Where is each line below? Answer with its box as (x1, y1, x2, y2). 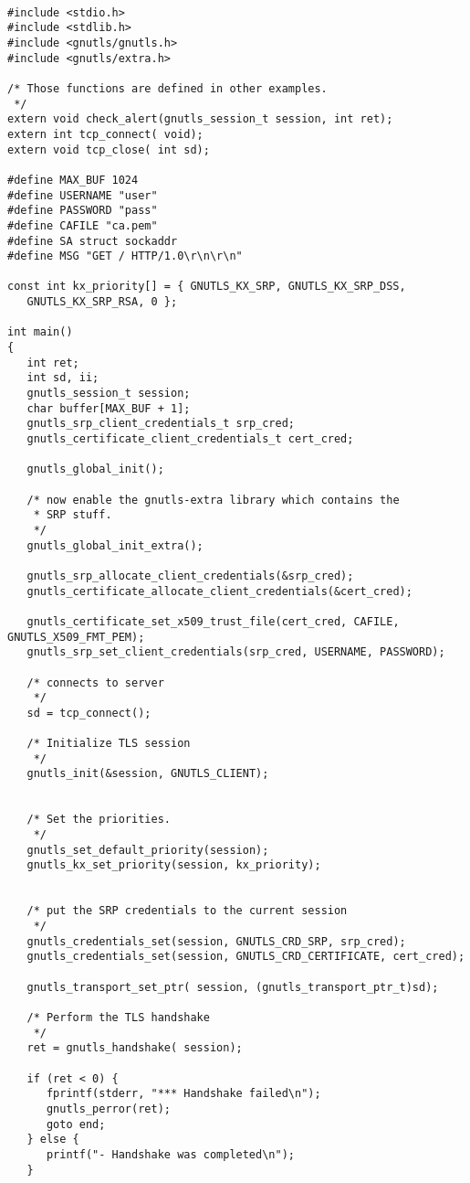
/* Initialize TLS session (26, 737, 191, 751)
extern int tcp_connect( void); (7, 127, 204, 141)
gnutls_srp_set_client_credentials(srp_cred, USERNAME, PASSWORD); (26, 645, 445, 659)
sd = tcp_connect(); (26, 706, 151, 719)
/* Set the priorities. (26, 813, 171, 826)
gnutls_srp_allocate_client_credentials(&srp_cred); (26, 569, 354, 582)
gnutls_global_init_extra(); (26, 538, 204, 552)
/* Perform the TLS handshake (26, 1010, 210, 1024)
